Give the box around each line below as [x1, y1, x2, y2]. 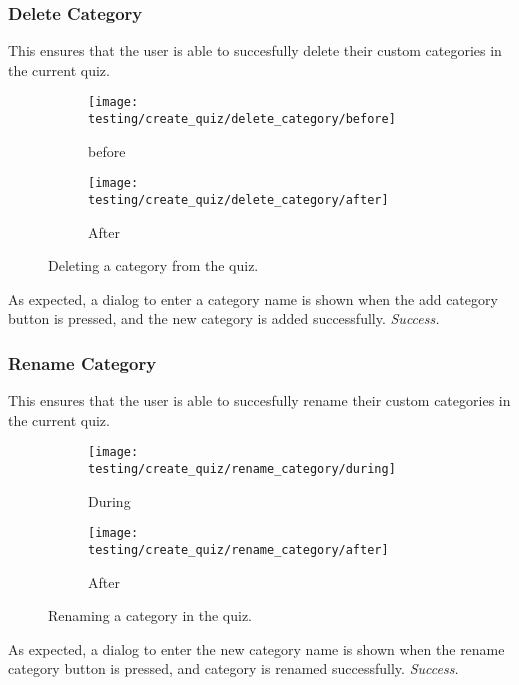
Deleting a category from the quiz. [48, 255, 259, 276]
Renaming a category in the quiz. [48, 605, 253, 626]
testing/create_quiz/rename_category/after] [88, 542, 389, 557]
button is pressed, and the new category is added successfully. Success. [8, 308, 440, 329]
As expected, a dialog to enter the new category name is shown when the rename [8, 638, 505, 659]
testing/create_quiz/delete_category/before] [88, 112, 396, 127]
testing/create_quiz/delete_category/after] [88, 192, 389, 207]
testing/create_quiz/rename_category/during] [88, 462, 396, 477]
